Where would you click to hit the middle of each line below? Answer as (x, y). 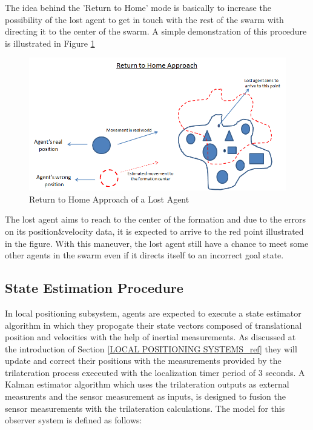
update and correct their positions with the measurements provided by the (143, 361)
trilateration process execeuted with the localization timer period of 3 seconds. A (155, 372)
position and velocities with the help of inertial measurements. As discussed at (150, 337)
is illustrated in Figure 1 (50, 43)
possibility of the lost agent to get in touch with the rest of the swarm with (144, 19)
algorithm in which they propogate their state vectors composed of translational (153, 325)
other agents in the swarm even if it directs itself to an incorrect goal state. (144, 255)
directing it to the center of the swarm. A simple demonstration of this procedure (156, 31)
